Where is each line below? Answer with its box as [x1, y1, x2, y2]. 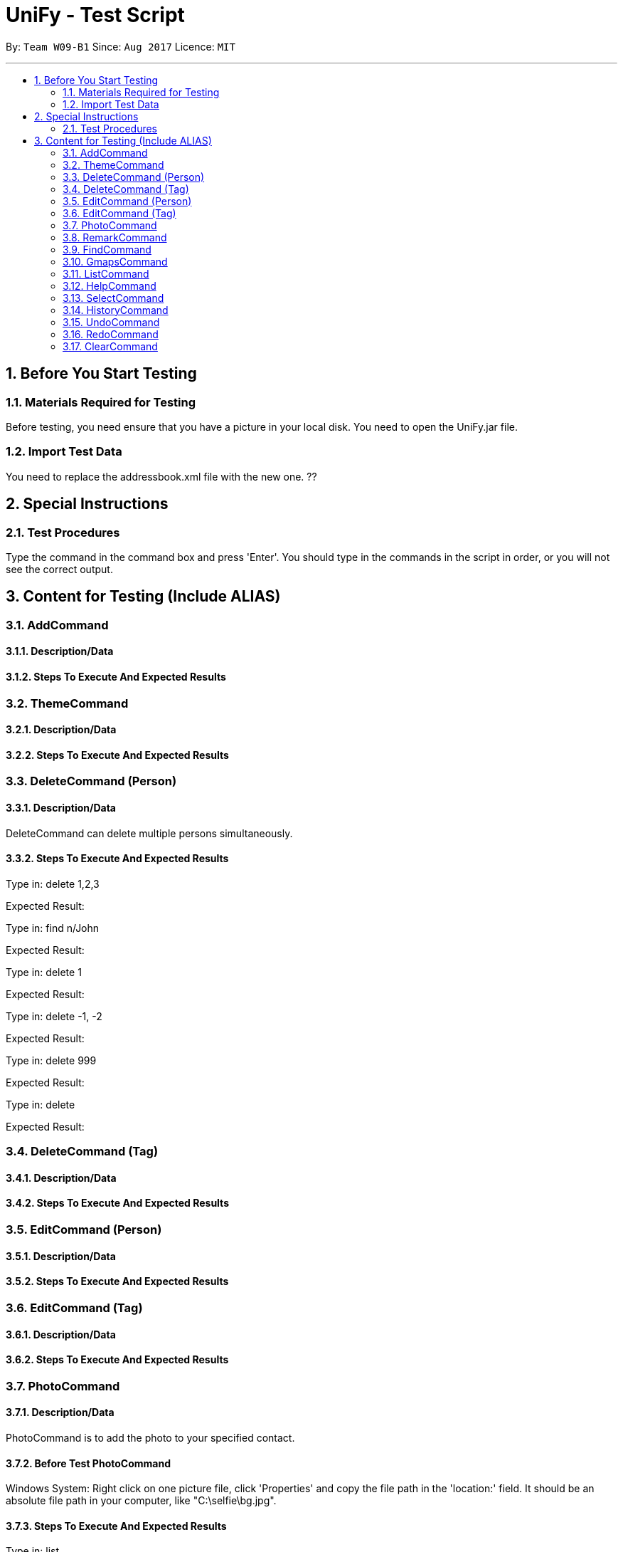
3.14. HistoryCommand [63, 303, 169, 316]
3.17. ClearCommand [63, 340, 158, 352]
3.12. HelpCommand [63, 279, 156, 292]
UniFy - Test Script [6, 3, 185, 27]
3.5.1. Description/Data [6, 1249, 116, 1262]
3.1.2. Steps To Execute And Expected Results [6, 671, 226, 683]
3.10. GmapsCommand [63, 255, 168, 268]
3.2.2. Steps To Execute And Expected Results [6, 748, 229, 761]
